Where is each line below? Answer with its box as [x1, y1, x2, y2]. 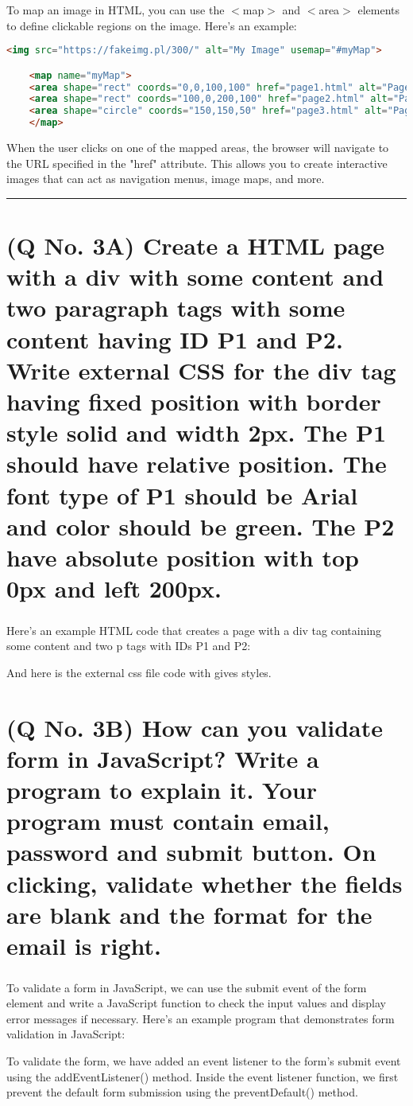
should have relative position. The [6, 447, 387, 480]
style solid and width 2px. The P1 [6, 416, 387, 449]
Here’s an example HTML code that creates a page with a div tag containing [6, 621, 382, 638]
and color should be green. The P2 [6, 509, 395, 542]
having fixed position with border [6, 385, 381, 417]
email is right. [6, 929, 161, 961]
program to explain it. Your [6, 773, 317, 806]
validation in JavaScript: [6, 1026, 125, 1042]
